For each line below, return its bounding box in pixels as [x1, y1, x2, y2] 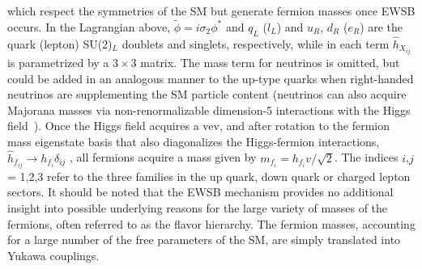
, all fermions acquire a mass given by [70, 149, 257, 166]
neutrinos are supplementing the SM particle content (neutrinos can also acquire [7, 86, 407, 103]
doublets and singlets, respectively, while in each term [121, 35, 390, 52]
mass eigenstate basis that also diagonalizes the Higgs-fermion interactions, [7, 132, 380, 149]
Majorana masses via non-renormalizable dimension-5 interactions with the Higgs [7, 101, 411, 118]
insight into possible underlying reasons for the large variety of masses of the [7, 199, 388, 216]
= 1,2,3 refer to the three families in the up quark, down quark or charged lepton [7, 167, 411, 184]
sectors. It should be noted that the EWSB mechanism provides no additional [7, 183, 394, 200]
